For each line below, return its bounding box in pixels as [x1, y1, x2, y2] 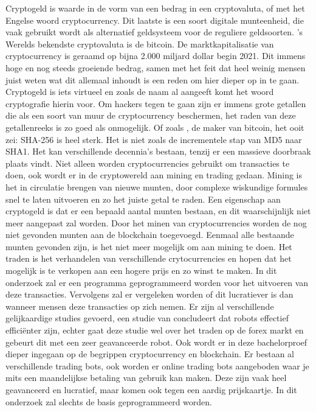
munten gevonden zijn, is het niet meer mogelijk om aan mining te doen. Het [5, 240, 292, 253]
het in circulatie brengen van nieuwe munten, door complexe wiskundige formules [5, 180, 308, 193]
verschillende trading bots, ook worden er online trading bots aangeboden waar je [5, 359, 309, 372]
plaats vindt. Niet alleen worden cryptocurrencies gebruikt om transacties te [5, 156, 290, 169]
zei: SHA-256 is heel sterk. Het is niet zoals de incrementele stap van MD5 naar [5, 133, 302, 145]
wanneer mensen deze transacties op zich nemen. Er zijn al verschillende [5, 299, 274, 312]
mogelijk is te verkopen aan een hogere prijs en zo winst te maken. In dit [5, 264, 277, 277]
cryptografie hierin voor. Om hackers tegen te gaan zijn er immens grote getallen [5, 97, 306, 110]
